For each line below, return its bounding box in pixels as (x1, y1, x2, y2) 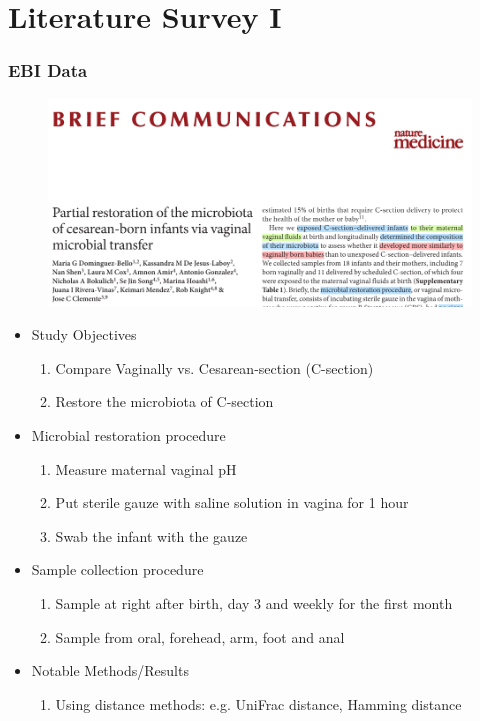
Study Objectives (31, 324, 137, 345)
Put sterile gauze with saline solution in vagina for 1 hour (55, 492, 409, 513)
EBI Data (8, 58, 88, 83)
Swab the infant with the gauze (55, 525, 248, 546)
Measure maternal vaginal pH (55, 458, 237, 479)
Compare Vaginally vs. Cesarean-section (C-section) (55, 357, 374, 378)
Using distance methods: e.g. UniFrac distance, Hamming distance (55, 693, 462, 714)
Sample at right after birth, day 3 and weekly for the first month (55, 592, 453, 613)
